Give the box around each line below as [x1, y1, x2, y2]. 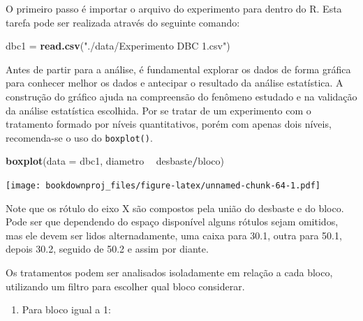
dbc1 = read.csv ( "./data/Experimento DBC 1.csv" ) [6, 38, 230, 53]
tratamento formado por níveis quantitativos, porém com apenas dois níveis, [6, 117, 332, 131]
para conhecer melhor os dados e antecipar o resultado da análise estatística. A [6, 75, 343, 90]
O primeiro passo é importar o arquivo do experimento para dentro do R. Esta [6, 1, 342, 15]
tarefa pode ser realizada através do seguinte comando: [6, 15, 240, 29]
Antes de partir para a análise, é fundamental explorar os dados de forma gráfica [6, 61, 351, 76]
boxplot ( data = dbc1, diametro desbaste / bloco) [6, 154, 225, 168]
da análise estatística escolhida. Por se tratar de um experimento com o [6, 103, 311, 117]
